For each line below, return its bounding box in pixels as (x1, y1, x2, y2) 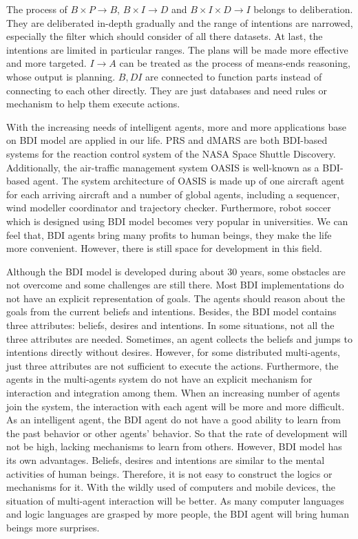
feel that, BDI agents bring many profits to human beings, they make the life (6, 227, 332, 242)
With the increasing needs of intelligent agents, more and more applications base (6, 119, 346, 134)
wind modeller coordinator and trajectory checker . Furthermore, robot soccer (6, 200, 331, 215)
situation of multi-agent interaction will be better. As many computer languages (6, 493, 344, 507)
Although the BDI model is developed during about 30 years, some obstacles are (6, 264, 346, 278)
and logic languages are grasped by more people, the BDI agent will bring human (6, 507, 350, 521)
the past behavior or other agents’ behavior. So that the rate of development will (6, 425, 348, 440)
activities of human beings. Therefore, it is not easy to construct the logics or (6, 466, 333, 480)
